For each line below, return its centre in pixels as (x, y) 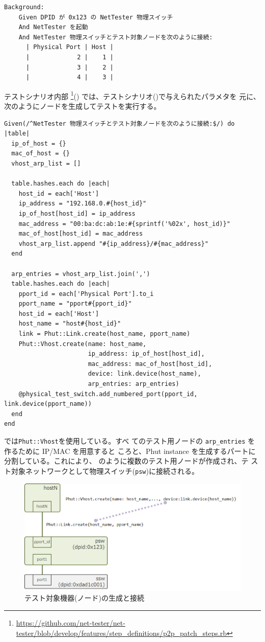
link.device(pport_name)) (48, 404)
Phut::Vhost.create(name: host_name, (83, 344)
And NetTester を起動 (53, 27)
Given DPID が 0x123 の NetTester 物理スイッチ (96, 17)
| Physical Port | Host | (70, 47)
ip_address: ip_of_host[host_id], (146, 354)
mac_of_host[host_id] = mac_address (81, 234)
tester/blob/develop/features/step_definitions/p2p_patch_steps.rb (122, 633)
